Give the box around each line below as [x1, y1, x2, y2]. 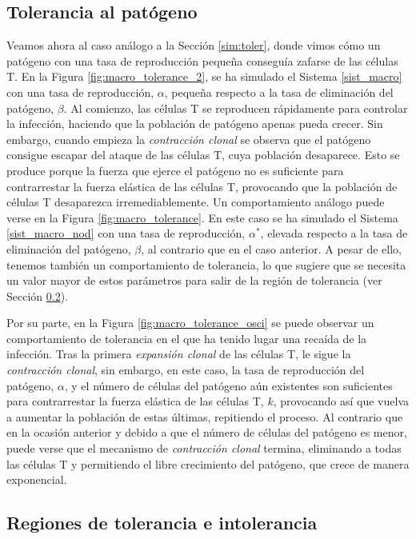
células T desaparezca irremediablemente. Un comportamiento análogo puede [6, 194, 385, 210]
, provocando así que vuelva [273, 393, 409, 409]
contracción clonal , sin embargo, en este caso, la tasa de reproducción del [6, 361, 365, 378]
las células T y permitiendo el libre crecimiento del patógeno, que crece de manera [6, 455, 410, 472]
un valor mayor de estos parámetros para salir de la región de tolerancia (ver [6, 272, 382, 289]
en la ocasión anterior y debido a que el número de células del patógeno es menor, [6, 424, 407, 441]
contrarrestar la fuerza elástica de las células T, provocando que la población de [6, 178, 398, 194]
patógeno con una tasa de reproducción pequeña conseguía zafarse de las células [6, 52, 398, 69]
